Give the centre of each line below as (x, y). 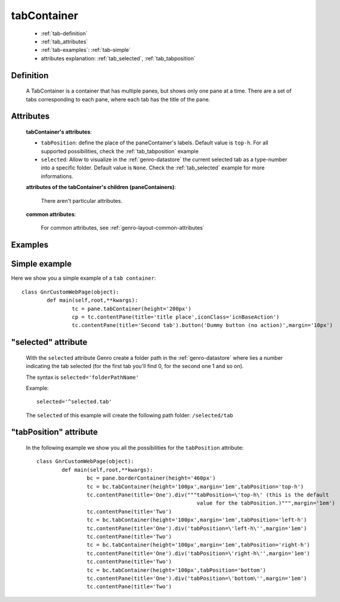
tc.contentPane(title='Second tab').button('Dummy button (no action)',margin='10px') (203, 325)
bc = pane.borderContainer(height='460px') (151, 478)
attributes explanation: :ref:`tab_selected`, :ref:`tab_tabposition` (118, 58)
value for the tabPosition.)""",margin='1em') (266, 503)
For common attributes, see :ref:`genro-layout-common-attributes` (123, 228)
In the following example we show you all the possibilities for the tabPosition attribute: (135, 448)
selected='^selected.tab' (75, 402)
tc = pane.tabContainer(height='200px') (132, 308)
